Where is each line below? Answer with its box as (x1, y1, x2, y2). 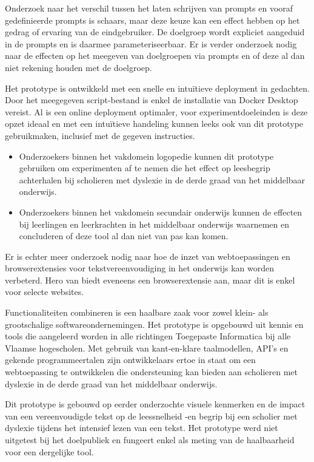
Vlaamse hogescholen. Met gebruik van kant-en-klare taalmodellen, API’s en (5, 341, 289, 354)
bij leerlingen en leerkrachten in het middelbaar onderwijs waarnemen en (19, 217, 290, 230)
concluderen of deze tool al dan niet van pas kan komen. (19, 229, 229, 242)
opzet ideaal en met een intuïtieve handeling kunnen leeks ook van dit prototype (5, 117, 304, 130)
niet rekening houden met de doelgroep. (5, 61, 152, 73)
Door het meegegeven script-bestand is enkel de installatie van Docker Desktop (5, 93, 298, 106)
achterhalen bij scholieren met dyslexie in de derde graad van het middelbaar (19, 173, 306, 186)
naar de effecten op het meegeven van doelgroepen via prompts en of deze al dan (5, 49, 305, 62)
